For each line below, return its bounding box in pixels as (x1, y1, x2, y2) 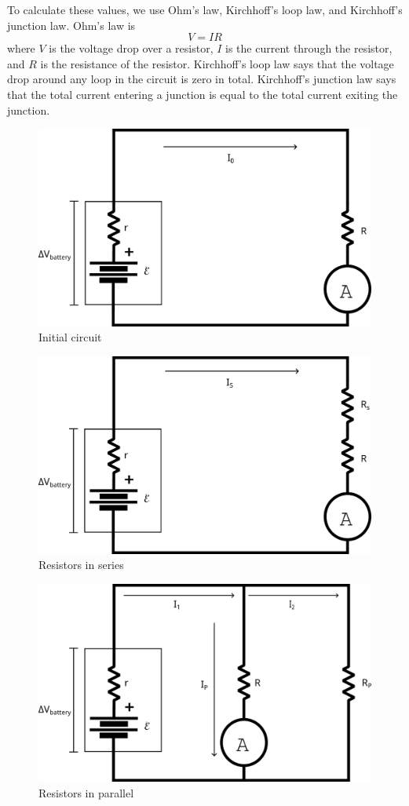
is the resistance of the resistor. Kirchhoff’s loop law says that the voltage (40, 55, 394, 71)
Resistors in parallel (38, 784, 134, 801)
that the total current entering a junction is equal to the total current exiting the (7, 86, 398, 102)
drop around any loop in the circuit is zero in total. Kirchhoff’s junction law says (7, 71, 396, 87)
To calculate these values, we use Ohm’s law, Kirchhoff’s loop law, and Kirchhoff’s (7, 2, 403, 17)
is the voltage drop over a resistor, (49, 40, 214, 57)
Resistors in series (38, 556, 124, 573)
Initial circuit (38, 329, 102, 345)
